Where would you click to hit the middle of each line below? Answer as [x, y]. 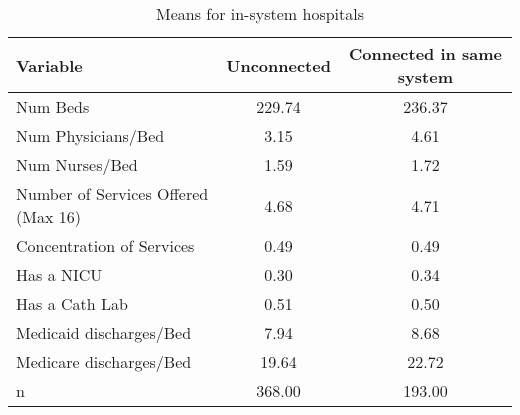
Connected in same [425, 53]
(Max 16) [48, 216]
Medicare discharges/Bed [104, 361]
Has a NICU [59, 274]
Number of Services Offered [112, 193]
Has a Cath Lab [72, 303]
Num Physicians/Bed [90, 135]
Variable [49, 65]
